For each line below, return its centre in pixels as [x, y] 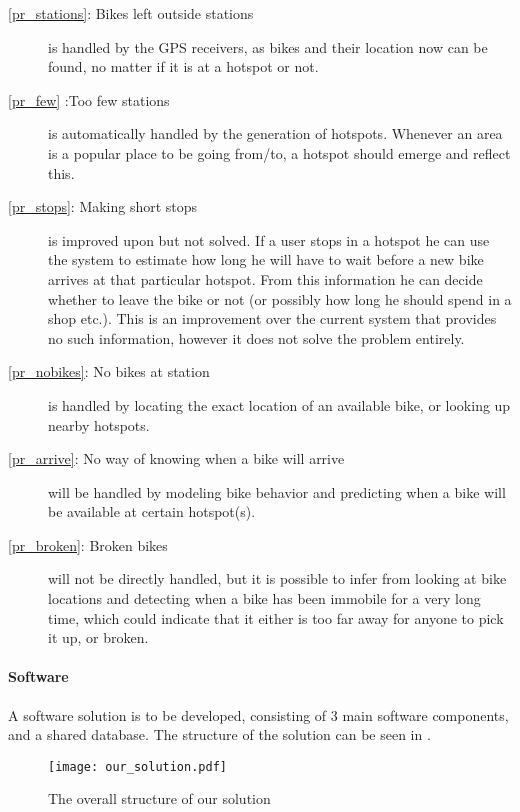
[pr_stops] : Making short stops [103, 206]
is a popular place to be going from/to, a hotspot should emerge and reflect [279, 152]
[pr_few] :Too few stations [89, 99]
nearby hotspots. [99, 424]
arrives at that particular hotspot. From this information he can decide [265, 278]
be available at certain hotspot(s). [152, 511]
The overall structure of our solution [159, 798]
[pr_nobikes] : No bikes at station [109, 371]
